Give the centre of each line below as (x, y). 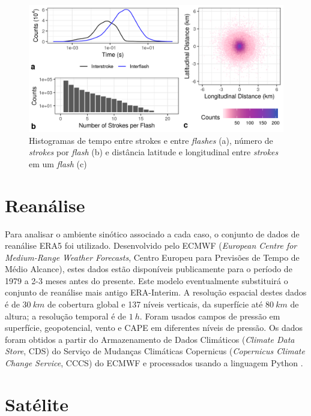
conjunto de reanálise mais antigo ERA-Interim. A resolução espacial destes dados (156, 292)
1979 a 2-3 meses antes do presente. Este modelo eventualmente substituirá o (146, 280)
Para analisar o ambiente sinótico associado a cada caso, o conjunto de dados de (152, 233)
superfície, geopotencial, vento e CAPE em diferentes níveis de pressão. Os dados (154, 328)
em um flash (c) (58, 163)
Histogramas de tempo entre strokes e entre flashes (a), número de (151, 140)
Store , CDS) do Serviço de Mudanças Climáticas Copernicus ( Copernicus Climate (155, 351)
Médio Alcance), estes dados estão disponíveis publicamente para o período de (149, 269)
